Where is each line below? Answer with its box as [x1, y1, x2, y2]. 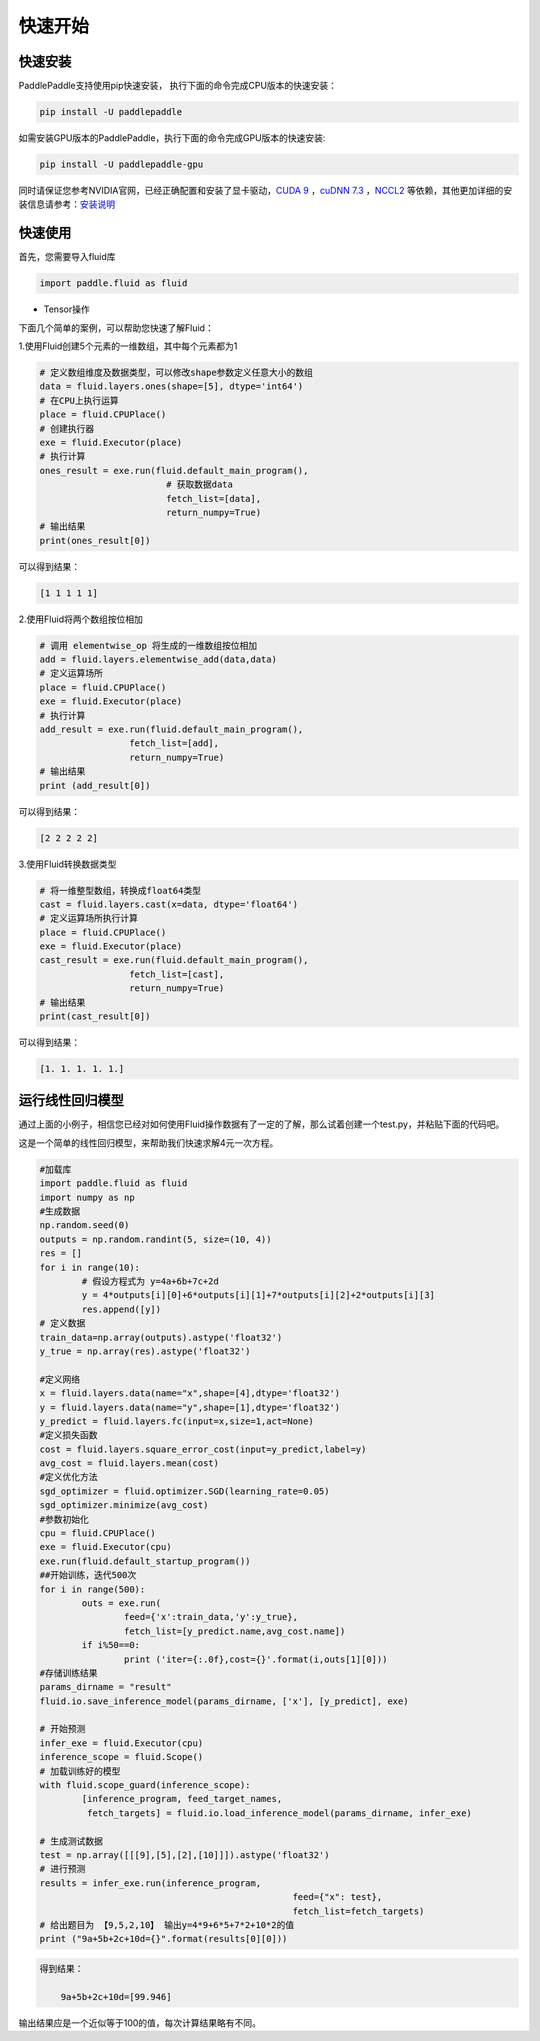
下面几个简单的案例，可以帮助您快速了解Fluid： [18, 321, 214, 334]
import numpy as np [39, 1191, 135, 1203]
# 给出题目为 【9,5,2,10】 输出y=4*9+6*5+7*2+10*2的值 [39, 1919, 295, 1930]
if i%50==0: [81, 1640, 140, 1651]
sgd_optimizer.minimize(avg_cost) [39, 1500, 209, 1511]
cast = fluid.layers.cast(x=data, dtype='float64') [39, 898, 299, 910]
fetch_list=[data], [165, 493, 262, 504]
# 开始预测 [39, 1723, 86, 1735]
